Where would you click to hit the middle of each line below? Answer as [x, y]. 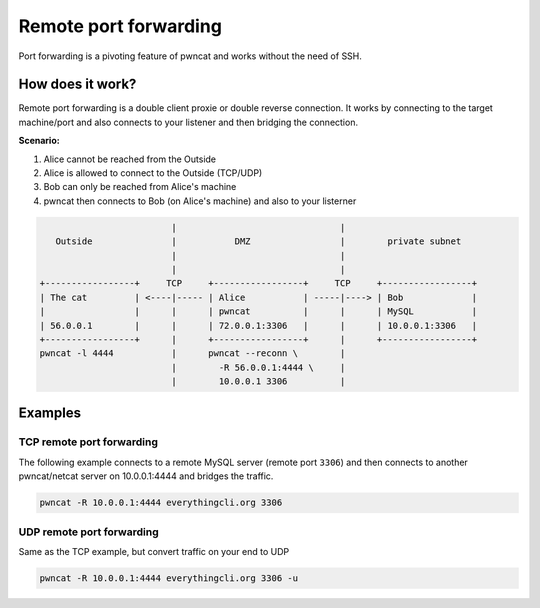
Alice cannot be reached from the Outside [130, 159]
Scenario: [39, 141]
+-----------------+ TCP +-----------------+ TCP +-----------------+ [258, 283]
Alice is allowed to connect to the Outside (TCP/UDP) [153, 173]
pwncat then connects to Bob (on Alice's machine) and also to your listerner [200, 201]
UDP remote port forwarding [88, 532]
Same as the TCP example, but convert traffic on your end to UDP [154, 551]
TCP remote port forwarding [88, 442]
